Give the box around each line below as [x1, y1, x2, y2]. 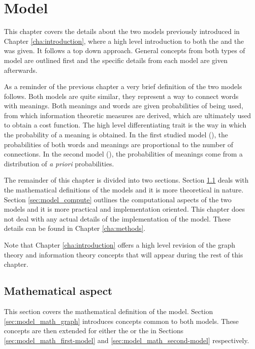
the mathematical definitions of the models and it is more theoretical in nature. [4, 185, 244, 195]
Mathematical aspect [4, 283, 113, 298]
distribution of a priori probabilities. [4, 158, 114, 168]
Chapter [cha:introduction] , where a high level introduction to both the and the [4, 35, 244, 46]
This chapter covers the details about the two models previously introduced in [4, 26, 240, 36]
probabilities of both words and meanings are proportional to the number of [4, 139, 233, 149]
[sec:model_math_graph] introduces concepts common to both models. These [4, 316, 239, 326]
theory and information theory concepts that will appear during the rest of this [4, 249, 243, 259]
